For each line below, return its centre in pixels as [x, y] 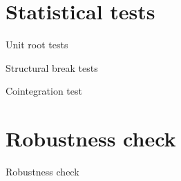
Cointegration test [44, 91]
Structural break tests [52, 67]
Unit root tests [37, 45]
